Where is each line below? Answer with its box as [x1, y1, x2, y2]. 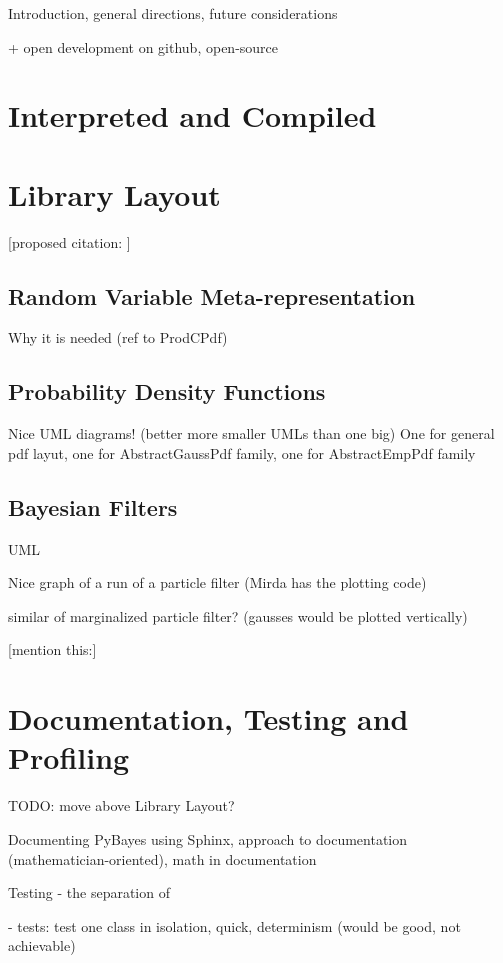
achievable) [8, 935, 76, 956]
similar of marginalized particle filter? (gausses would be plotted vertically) [8, 605, 468, 626]
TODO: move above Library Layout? [8, 795, 235, 816]
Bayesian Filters [8, 491, 178, 522]
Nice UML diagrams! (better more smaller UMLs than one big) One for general [8, 423, 495, 444]
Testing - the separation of [8, 882, 170, 903]
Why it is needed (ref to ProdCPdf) [8, 327, 228, 348]
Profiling [8, 737, 130, 778]
